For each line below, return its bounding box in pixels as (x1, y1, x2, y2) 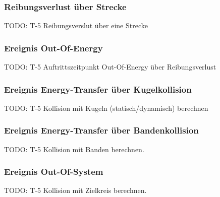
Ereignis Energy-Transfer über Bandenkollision (4, 124, 199, 137)
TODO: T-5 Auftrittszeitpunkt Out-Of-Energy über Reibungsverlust (4, 61, 216, 72)
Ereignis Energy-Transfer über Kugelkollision (4, 83, 192, 95)
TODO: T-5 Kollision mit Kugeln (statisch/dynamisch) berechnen (4, 102, 208, 113)
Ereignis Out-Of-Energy (4, 41, 103, 54)
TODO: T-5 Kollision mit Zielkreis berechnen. (4, 185, 147, 195)
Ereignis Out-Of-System (4, 165, 103, 178)
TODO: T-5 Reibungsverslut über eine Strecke (4, 20, 148, 31)
